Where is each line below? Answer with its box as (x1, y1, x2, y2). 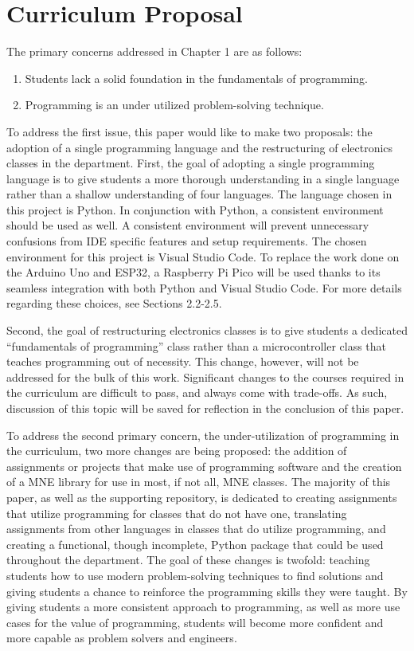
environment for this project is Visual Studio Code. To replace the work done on (6, 248, 400, 265)
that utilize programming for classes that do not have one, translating (6, 504, 347, 521)
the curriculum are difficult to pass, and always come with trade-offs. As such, (6, 384, 388, 401)
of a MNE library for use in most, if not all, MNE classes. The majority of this (6, 473, 391, 490)
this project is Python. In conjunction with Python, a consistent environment (6, 201, 384, 218)
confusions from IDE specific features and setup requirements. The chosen (6, 233, 367, 249)
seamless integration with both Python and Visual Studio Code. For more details (6, 279, 402, 296)
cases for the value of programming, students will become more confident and (6, 614, 384, 630)
